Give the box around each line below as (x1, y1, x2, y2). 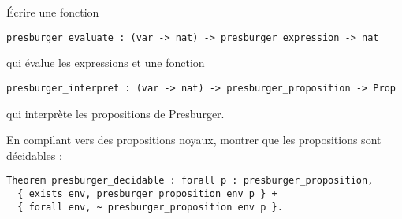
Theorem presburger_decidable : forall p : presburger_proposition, (6, 175, 374, 187)
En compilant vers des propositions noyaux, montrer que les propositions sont (6, 132, 382, 148)
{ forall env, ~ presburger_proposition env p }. (17, 201, 283, 213)
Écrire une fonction (6, 4, 99, 20)
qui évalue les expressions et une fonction (6, 54, 205, 71)
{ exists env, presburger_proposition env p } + (17, 187, 277, 199)
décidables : (6, 147, 62, 163)
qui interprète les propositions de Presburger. (6, 105, 225, 121)
